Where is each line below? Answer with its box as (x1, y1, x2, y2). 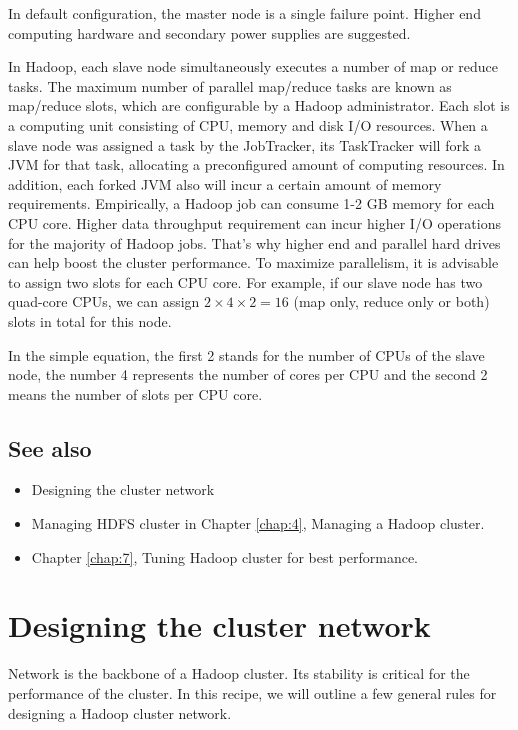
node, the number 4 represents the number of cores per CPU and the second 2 (8, 364, 488, 385)
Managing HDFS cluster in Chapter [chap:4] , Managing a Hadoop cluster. (31, 513, 485, 534)
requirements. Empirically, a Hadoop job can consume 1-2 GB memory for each (8, 193, 495, 214)
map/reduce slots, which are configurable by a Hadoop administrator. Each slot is (8, 95, 510, 116)
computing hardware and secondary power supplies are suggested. (8, 22, 411, 43)
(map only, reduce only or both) (293, 291, 490, 312)
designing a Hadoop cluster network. (8, 702, 232, 723)
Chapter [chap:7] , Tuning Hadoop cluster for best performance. (31, 546, 418, 567)
